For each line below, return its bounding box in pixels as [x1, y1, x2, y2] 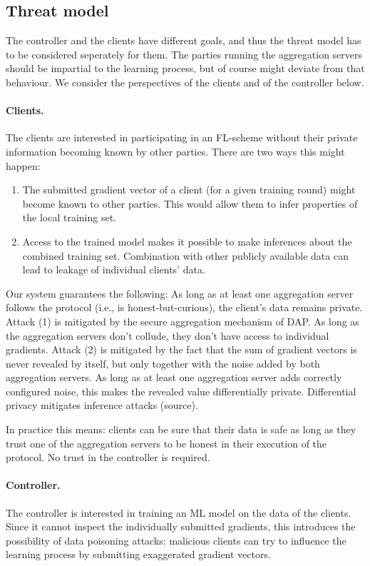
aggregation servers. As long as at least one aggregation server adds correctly [6, 370, 342, 385]
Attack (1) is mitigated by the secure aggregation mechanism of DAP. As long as [6, 313, 359, 328]
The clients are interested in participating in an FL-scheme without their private [6, 130, 358, 145]
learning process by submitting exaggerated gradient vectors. [6, 547, 271, 562]
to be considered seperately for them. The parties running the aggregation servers [6, 46, 363, 61]
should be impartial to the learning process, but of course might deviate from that [6, 61, 365, 76]
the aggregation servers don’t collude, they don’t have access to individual [6, 328, 329, 343]
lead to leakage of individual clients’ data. [22, 262, 205, 277]
